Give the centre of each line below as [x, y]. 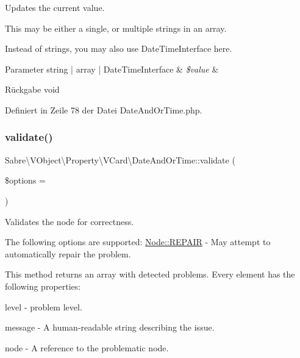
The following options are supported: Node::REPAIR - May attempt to [138, 242]
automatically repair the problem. [68, 253]
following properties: [43, 286]
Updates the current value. [55, 7]
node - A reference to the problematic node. [87, 347]
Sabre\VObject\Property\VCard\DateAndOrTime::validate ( [120, 159]
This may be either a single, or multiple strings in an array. [116, 28]
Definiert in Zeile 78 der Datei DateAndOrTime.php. [104, 109]
